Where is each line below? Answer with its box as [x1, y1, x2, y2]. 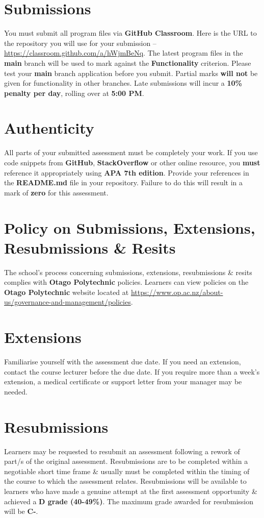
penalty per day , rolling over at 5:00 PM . [4, 87, 144, 98]
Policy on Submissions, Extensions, [4, 217, 255, 238]
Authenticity [4, 117, 94, 138]
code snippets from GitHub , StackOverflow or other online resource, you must [4, 157, 260, 167]
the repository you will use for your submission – [4, 37, 156, 48]
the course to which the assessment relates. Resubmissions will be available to [4, 476, 247, 486]
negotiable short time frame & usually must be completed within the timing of [4, 465, 250, 476]
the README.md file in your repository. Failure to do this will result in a [4, 177, 243, 188]
